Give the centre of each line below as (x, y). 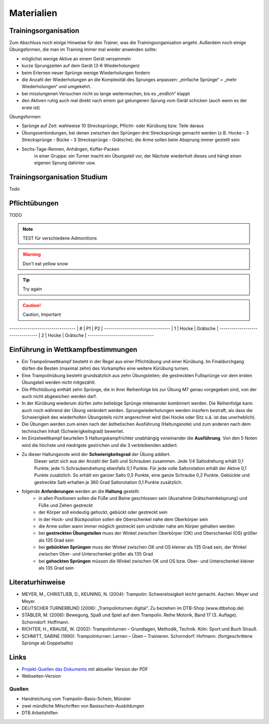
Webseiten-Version (41, 676)
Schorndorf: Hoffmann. (46, 622)
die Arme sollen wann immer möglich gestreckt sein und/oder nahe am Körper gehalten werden (137, 526)
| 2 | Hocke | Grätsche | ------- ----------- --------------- (96, 335)
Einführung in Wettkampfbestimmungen (73, 350)
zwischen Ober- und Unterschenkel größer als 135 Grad (96, 554)
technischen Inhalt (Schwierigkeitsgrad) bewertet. (73, 431)
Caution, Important (42, 314)
